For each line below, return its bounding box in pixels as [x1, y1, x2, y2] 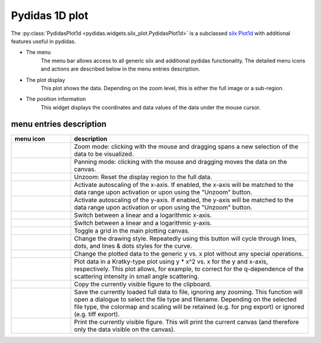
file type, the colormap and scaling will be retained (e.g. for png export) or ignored [74, 303, 304, 311]
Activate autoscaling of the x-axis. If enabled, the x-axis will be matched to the [74, 180, 294, 189]
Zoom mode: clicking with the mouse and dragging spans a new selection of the [74, 142, 298, 151]
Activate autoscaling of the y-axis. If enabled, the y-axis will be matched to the [74, 196, 294, 204]
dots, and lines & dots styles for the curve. [74, 242, 193, 250]
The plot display [26, 76, 65, 83]
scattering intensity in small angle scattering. [74, 272, 200, 280]
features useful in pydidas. [11, 37, 77, 45]
